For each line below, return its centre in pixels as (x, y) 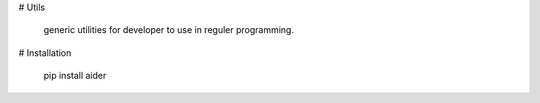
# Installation (45, 52)
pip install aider (75, 76)
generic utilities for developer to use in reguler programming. (169, 30)
